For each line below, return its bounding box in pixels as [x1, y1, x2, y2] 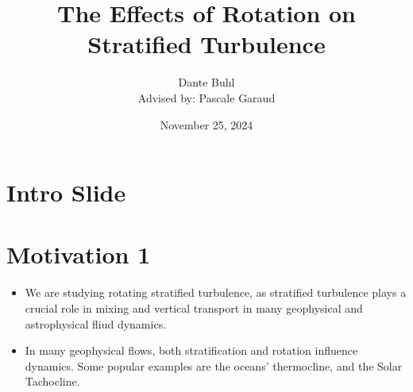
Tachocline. [25, 373, 80, 390]
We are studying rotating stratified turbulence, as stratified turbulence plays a [25, 284, 407, 301]
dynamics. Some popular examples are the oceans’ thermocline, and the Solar [25, 357, 403, 374]
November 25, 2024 [160, 116, 253, 133]
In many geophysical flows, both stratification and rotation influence [25, 342, 358, 359]
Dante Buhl [178, 74, 235, 90]
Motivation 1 [6, 238, 151, 271]
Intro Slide [6, 176, 126, 209]
